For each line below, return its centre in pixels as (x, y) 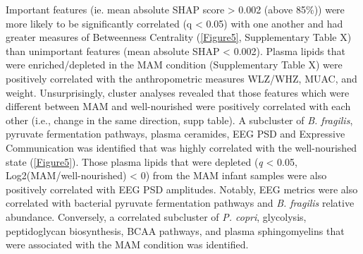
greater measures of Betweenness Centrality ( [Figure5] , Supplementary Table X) (179, 37)
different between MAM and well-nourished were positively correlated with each (178, 106)
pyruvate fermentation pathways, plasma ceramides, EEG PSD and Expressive (176, 134)
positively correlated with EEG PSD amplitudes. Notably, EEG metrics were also (182, 189)
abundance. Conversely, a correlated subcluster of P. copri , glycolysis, (156, 216)
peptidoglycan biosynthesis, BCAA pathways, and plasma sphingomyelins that (175, 230)
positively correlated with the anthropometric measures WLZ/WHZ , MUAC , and (181, 78)
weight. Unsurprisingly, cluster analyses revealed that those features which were (178, 92)
